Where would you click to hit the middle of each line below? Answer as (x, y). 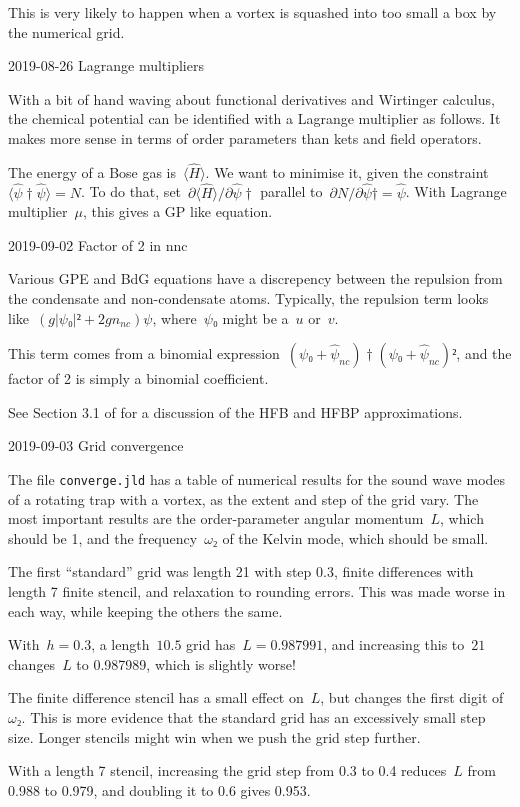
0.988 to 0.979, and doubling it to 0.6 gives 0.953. (159, 789)
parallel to (291, 191)
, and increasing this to (394, 644)
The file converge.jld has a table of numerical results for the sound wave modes (257, 478)
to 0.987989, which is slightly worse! (186, 663)
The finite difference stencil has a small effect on (156, 697)
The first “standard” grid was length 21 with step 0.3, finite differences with (241, 571)
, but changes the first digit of (412, 697)
